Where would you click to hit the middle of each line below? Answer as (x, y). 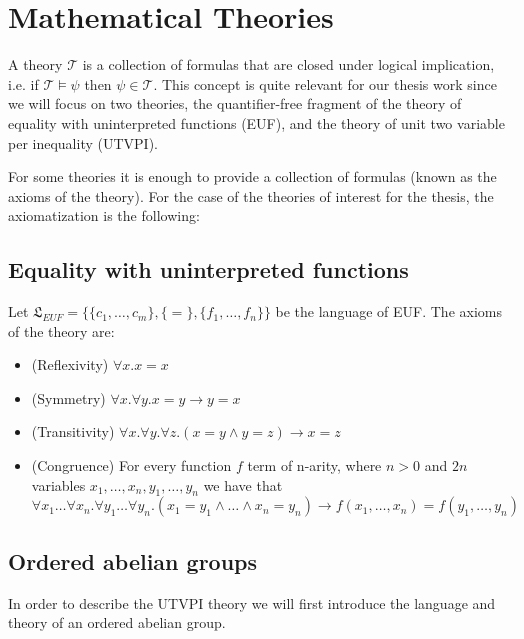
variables (58, 484)
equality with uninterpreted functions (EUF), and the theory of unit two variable (256, 122)
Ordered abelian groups (133, 560)
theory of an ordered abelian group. (117, 622)
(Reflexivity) (70, 364)
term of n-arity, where (314, 465)
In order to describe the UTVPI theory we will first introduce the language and (252, 602)
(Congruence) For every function (131, 465)
